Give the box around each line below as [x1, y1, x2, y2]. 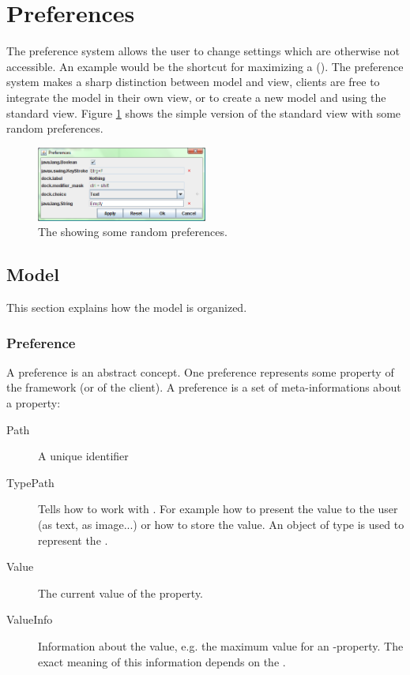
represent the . [38, 531, 108, 548]
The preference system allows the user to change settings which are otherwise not [6, 43, 401, 59]
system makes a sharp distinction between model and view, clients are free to [6, 73, 380, 90]
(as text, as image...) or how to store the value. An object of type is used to [38, 516, 404, 533]
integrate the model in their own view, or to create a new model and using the [6, 88, 386, 105]
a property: [6, 395, 61, 411]
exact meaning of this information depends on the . [38, 653, 286, 669]
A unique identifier [38, 448, 129, 464]
